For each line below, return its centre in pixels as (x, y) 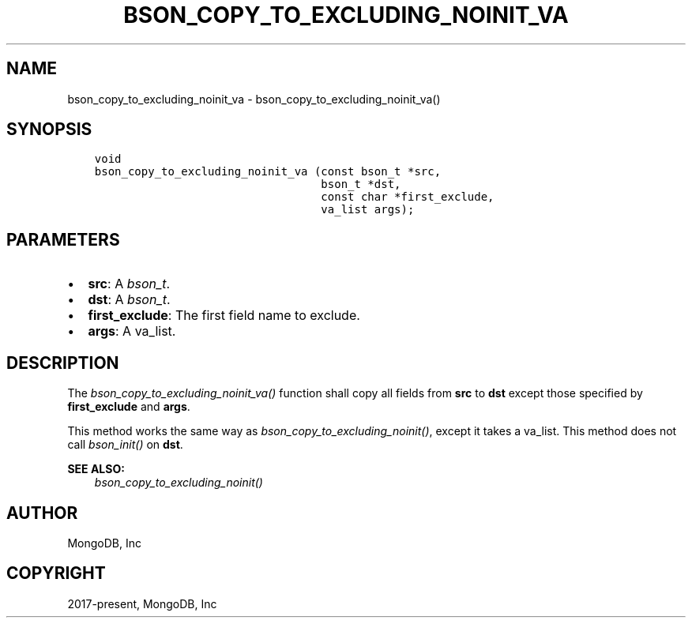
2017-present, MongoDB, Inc (142, 603)
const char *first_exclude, (408, 197)
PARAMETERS (63, 239)
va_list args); (368, 210)
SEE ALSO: (96, 469)
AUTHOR (42, 513)
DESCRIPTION (63, 363)
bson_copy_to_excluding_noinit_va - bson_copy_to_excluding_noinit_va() (254, 99)
